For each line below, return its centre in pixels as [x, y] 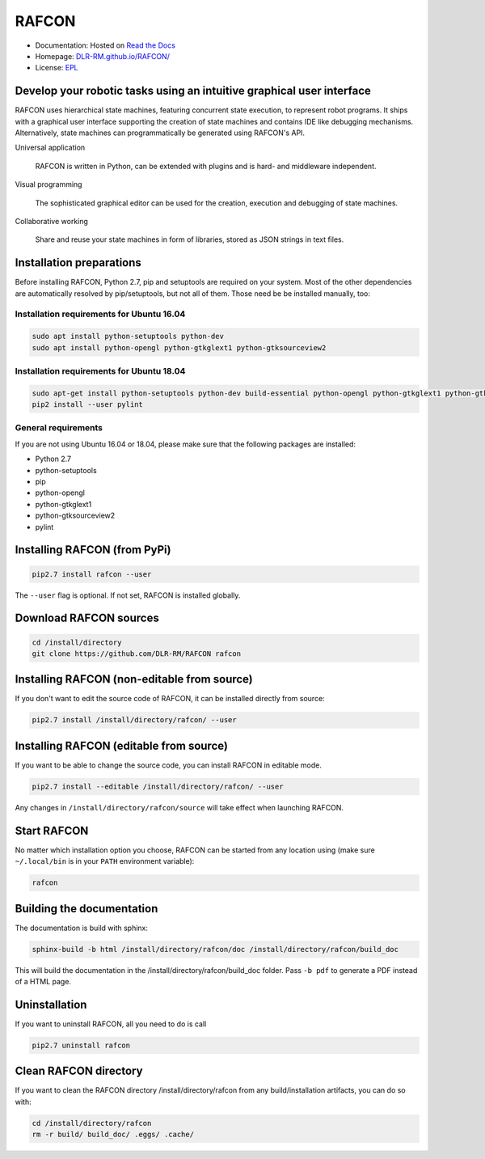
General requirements [59, 428]
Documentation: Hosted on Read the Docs [105, 45]
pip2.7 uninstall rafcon [81, 1045]
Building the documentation [86, 909]
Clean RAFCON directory [79, 1071]
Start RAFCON [52, 830]
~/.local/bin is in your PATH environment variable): [105, 861]
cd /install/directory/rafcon [92, 1123]
